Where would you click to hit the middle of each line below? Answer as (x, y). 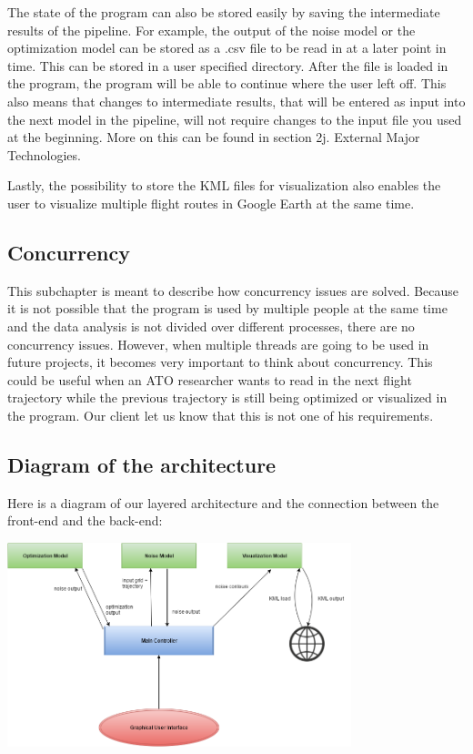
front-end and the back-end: (85, 520)
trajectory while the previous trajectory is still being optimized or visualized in (227, 397)
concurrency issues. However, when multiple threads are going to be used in (218, 344)
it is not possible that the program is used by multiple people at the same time (227, 308)
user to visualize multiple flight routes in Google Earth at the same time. (211, 203)
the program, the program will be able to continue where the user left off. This (227, 83)
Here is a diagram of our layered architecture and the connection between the (223, 502)
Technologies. (44, 154)
